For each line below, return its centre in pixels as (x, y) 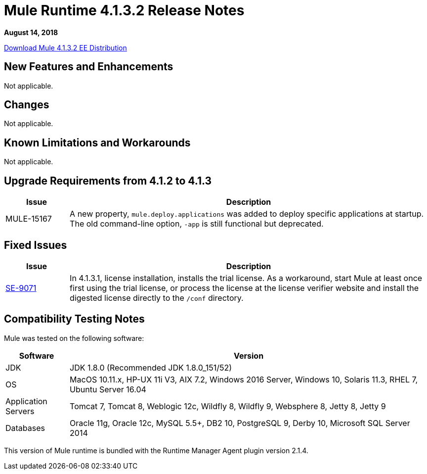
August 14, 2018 (31, 32)
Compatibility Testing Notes (74, 319)
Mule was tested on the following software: (74, 338)
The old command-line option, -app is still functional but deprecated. (197, 224)
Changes (27, 105)
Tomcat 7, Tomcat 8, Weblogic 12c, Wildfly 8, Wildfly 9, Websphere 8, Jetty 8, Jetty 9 (228, 406)
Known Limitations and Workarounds (97, 142)
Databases (25, 428)
